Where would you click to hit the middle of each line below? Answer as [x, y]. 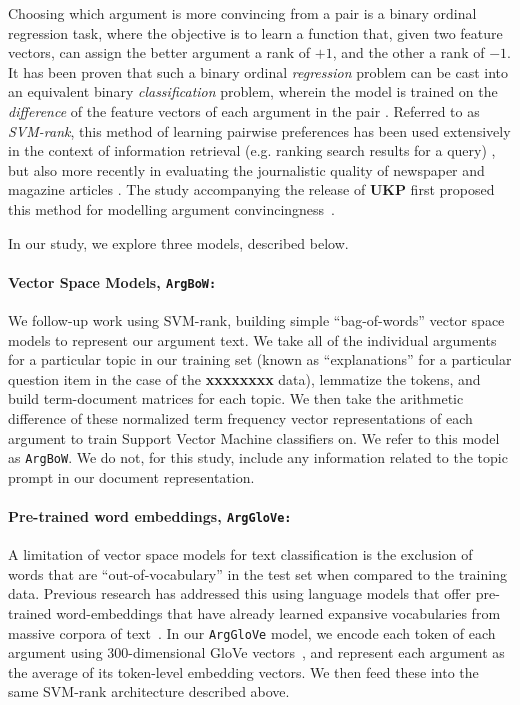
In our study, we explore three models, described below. [178, 242]
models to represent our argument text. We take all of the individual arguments [252, 339]
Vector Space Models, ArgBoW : [112, 281]
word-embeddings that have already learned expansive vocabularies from [278, 613]
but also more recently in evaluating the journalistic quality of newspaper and [246, 169]
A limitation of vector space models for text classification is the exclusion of [240, 554]
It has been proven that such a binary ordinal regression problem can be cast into [258, 71]
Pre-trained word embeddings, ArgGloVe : [150, 515]
